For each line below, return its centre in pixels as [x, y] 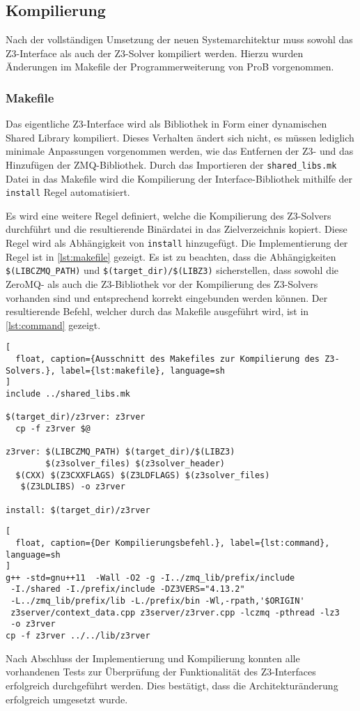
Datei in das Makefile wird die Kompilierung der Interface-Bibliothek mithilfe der [179, 178]
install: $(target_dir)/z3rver [78, 510]
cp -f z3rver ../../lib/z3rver [78, 636]
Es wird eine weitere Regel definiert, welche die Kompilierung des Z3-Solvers [169, 215]
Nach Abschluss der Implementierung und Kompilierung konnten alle [153, 658]
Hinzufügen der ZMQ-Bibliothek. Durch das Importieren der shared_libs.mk [171, 164]
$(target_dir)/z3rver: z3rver [76, 417]
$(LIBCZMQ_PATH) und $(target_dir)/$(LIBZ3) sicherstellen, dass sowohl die [172, 270]
